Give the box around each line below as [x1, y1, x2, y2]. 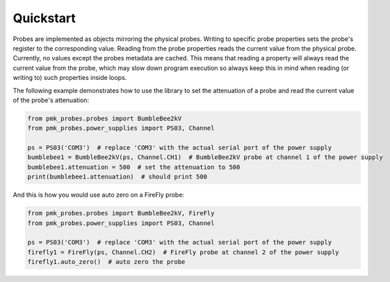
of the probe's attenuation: [13, 96, 90, 104]
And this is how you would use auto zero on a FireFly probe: [13, 191, 184, 199]
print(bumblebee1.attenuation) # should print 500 [27, 173, 208, 181]
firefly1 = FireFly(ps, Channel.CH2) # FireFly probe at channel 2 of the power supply [27, 248, 340, 256]
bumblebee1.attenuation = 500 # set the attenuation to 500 [27, 163, 241, 171]
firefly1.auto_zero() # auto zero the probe [27, 258, 186, 266]
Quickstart [13, 10, 76, 26]
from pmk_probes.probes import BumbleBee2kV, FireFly [27, 209, 215, 217]
